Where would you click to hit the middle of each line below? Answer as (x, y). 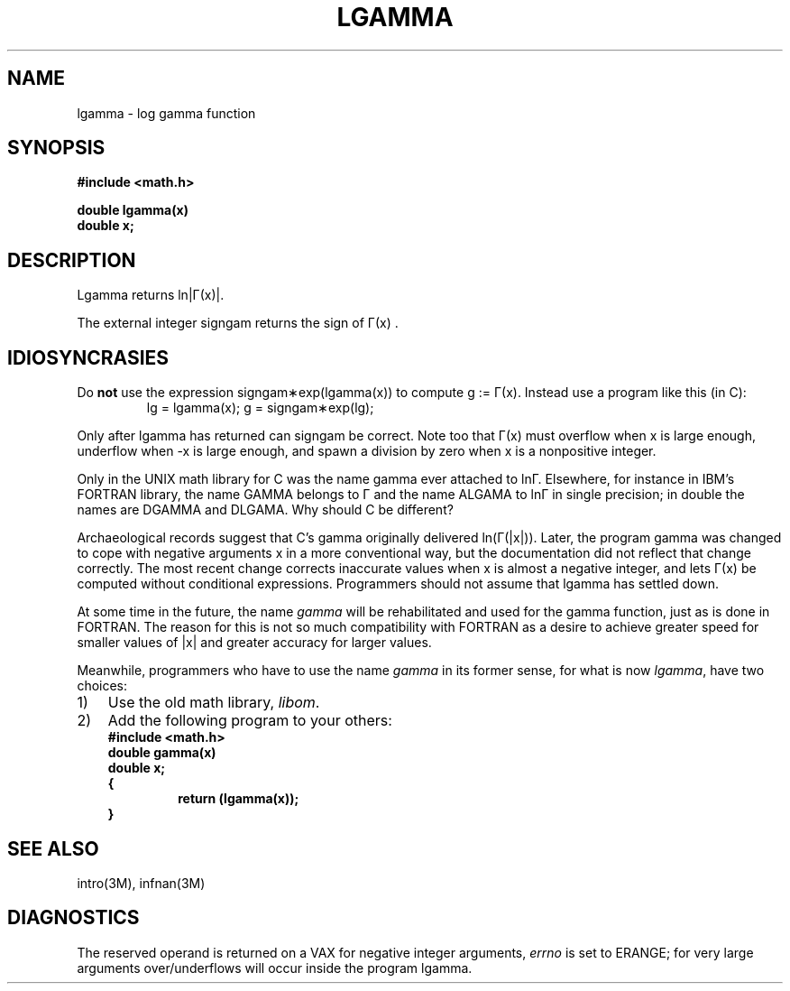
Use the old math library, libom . (214, 703)
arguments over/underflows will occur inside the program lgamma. (275, 968)
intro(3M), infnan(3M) (141, 883)
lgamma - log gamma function (166, 113)
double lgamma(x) (133, 210)
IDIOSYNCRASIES (88, 357)
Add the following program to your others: (250, 721)
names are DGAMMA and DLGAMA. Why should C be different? (265, 510)
